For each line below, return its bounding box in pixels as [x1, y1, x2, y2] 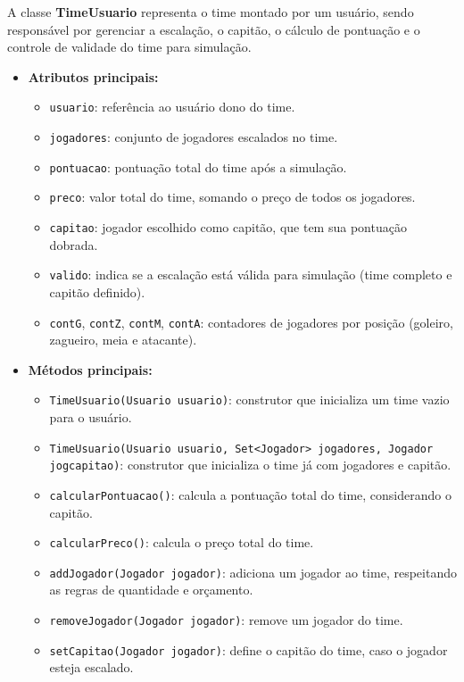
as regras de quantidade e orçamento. [49, 580, 253, 599]
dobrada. [49, 235, 98, 254]
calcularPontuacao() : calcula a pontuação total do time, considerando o [49, 485, 452, 503]
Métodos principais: [28, 360, 153, 378]
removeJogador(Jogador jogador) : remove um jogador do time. [49, 611, 403, 629]
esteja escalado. [49, 658, 134, 677]
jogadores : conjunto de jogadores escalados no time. [49, 128, 338, 146]
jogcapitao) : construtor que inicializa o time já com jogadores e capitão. [49, 455, 452, 474]
